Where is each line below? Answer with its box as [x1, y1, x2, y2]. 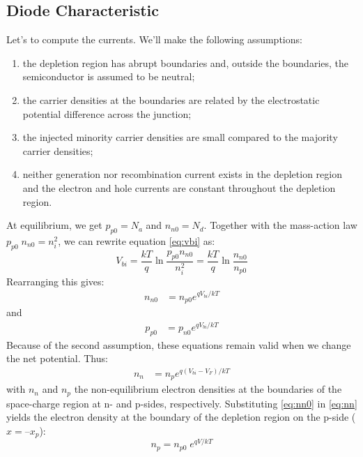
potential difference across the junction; [22, 106, 192, 121]
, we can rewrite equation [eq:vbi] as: [58, 233, 215, 248]
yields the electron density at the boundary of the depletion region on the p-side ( [6, 410, 356, 424]
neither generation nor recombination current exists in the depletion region [22, 167, 342, 181]
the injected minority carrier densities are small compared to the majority [22, 130, 338, 144]
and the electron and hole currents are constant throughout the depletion [22, 180, 336, 195]
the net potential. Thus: [6, 351, 108, 366]
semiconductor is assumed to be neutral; [22, 69, 195, 84]
